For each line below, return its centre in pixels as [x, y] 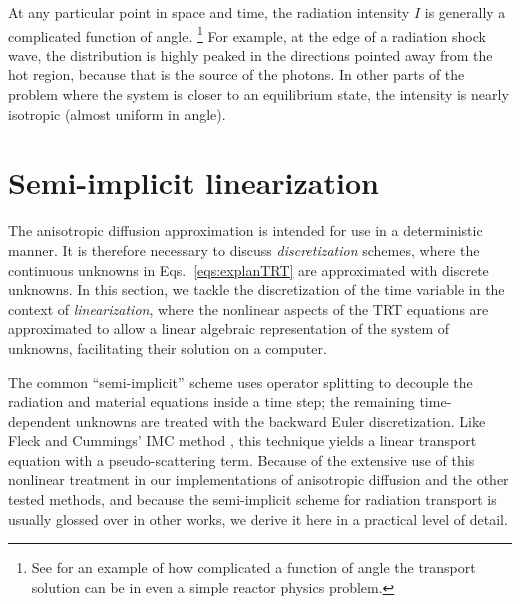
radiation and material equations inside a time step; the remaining [211, 401]
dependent [40, 420]
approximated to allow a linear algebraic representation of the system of [229, 328]
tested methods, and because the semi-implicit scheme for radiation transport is [252, 499]
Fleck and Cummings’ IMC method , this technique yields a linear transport [242, 440]
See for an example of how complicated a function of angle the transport [253, 567]
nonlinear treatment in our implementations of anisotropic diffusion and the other [258, 479]
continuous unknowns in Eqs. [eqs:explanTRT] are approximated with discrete [248, 269]
